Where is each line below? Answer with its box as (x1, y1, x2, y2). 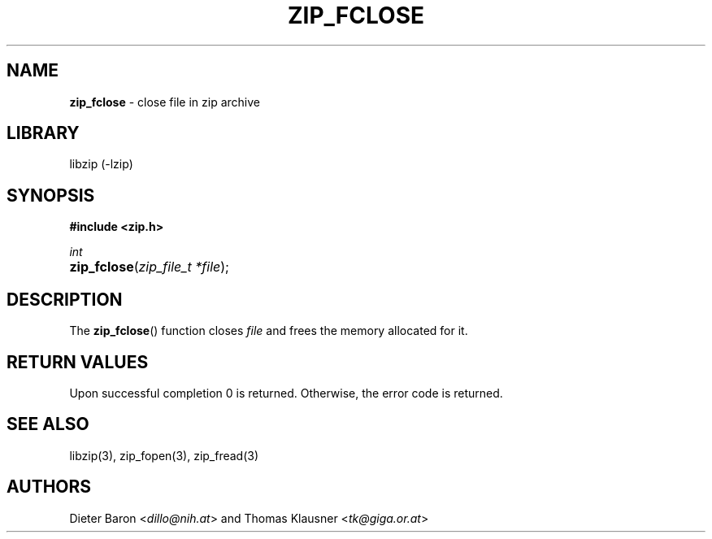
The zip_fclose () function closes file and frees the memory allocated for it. (69, 324, 468, 338)
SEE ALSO (7, 414, 89, 435)
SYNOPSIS (7, 185, 95, 206)
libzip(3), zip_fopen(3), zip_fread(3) (69, 448, 259, 463)
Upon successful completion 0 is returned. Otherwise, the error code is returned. (69, 385, 503, 400)
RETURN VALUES (7, 351, 149, 372)
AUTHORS (7, 476, 92, 498)
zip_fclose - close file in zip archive (69, 94, 260, 109)
